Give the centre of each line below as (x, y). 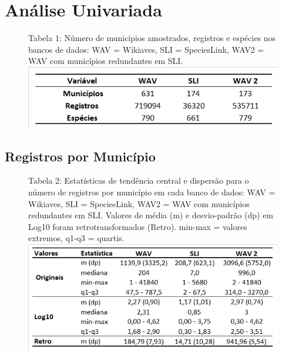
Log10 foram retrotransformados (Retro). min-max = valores (138, 226)
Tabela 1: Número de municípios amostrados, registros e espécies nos (152, 38)
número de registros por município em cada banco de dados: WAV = (152, 192)
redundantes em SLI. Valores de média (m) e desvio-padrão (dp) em (151, 215)
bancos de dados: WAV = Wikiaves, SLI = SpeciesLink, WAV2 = (146, 49)
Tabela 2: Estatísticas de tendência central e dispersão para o (139, 180)
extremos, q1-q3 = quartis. (76, 238)
